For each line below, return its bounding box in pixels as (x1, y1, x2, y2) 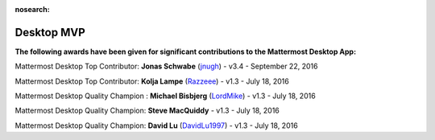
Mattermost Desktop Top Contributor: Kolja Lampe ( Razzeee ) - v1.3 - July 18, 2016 (14, 76, 289, 86)
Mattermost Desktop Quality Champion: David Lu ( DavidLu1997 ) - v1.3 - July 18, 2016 (14, 121, 298, 130)
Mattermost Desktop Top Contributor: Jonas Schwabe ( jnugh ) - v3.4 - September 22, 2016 (14, 61, 318, 72)
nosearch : (14, 5, 50, 14)
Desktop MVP (14, 25, 86, 39)
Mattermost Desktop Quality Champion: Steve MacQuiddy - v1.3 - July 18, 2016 (14, 105, 280, 116)
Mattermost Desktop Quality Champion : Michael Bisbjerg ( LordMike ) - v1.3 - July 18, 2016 (14, 91, 316, 101)
